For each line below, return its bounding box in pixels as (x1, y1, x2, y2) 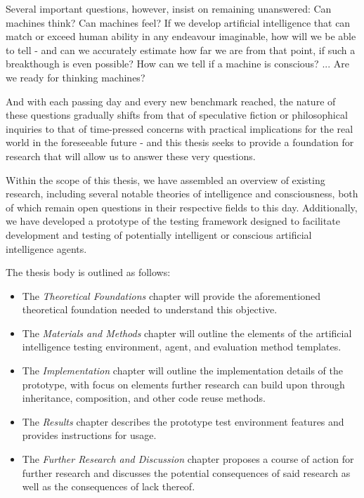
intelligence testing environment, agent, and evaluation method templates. (22, 339, 342, 354)
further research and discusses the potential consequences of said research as (22, 465, 351, 480)
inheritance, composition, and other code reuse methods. (22, 391, 266, 405)
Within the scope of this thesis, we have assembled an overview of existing (6, 172, 325, 187)
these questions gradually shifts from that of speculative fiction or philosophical (6, 107, 348, 122)
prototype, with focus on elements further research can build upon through (22, 376, 345, 391)
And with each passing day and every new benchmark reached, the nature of (6, 93, 336, 108)
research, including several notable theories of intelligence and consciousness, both (6, 186, 358, 201)
